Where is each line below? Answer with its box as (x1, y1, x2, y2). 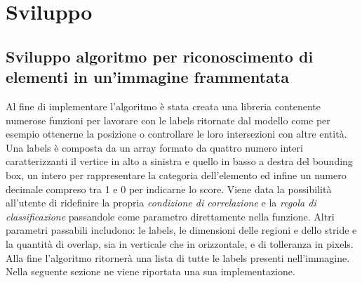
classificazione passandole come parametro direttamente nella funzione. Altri (6, 209, 335, 223)
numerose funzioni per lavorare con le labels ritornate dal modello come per (6, 112, 330, 127)
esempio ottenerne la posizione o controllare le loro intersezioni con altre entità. (6, 126, 347, 141)
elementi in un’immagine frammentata (6, 66, 289, 88)
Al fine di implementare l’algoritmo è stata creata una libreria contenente (6, 98, 321, 113)
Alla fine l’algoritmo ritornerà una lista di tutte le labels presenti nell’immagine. (6, 250, 350, 265)
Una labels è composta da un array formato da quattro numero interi (6, 140, 303, 154)
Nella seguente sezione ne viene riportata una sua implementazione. (6, 264, 295, 279)
